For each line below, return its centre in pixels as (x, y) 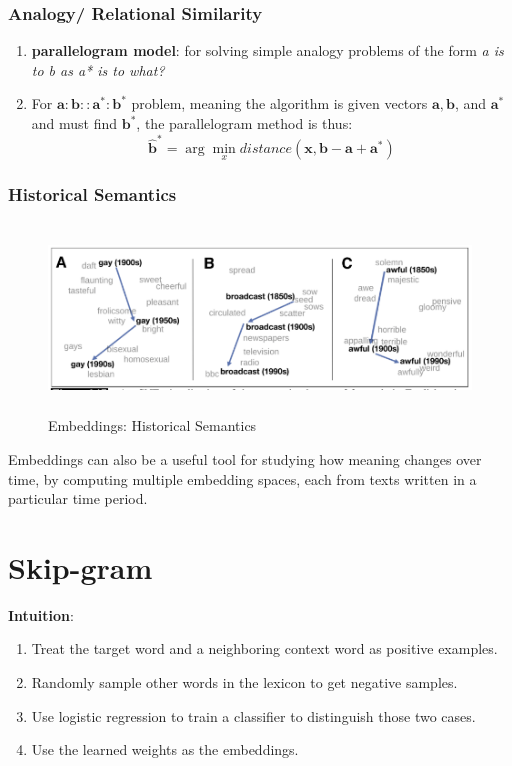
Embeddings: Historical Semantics (152, 425)
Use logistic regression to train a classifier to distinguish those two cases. (253, 715)
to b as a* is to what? (98, 69)
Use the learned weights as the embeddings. (165, 749)
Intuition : (41, 614)
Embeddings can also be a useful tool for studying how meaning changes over (245, 458)
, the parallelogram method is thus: (244, 123)
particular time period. (78, 498)
